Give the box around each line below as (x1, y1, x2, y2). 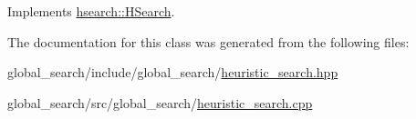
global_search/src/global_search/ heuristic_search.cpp (7, 93, 313, 112)
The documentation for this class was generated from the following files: (7, 32, 410, 51)
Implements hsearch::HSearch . (7, 2, 175, 20)
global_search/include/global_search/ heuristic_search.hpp (7, 63, 338, 82)
